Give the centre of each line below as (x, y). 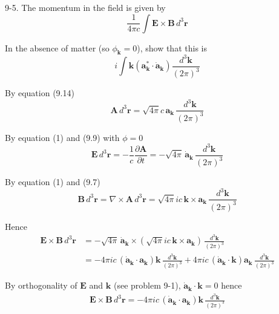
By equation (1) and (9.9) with (62, 137)
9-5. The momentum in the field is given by (85, 7)
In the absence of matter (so (57, 47)
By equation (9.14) (40, 93)
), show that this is (172, 47)
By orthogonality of (41, 285)
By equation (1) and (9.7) (53, 182)
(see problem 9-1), (147, 285)
